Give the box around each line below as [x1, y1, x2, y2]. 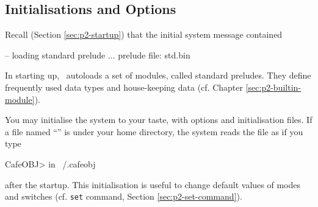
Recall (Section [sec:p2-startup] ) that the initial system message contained [5, 28, 283, 41]
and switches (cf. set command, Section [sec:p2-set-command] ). [5, 190, 242, 203]
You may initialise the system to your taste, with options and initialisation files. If [5, 113, 313, 126]
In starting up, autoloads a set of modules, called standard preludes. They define [5, 69, 311, 82]
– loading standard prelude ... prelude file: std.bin [5, 48, 190, 61]
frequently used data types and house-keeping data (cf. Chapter [5, 80, 243, 93]
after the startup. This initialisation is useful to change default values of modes [5, 178, 301, 191]
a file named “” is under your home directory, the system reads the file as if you [5, 125, 303, 138]
